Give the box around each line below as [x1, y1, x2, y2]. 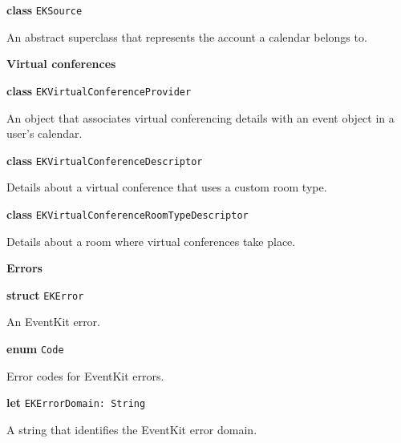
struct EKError [6, 286, 84, 303]
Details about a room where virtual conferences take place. [6, 232, 296, 249]
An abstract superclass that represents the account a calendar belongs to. [6, 28, 367, 45]
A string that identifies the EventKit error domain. [6, 421, 257, 437]
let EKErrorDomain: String [6, 394, 146, 411]
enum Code [6, 340, 64, 357]
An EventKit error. [6, 313, 100, 330]
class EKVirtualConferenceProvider [6, 82, 192, 99]
